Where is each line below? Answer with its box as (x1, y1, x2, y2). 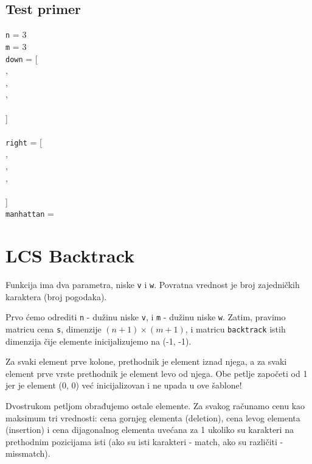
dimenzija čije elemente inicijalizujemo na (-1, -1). (5, 334, 192, 347)
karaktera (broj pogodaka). (5, 290, 107, 303)
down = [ (5, 52, 38, 65)
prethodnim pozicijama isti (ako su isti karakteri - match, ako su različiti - (5, 435, 283, 448)
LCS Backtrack (5, 243, 135, 268)
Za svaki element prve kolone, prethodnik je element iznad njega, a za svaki (5, 355, 287, 368)
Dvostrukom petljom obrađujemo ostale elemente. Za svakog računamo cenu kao (5, 399, 305, 412)
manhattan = (5, 207, 54, 220)
